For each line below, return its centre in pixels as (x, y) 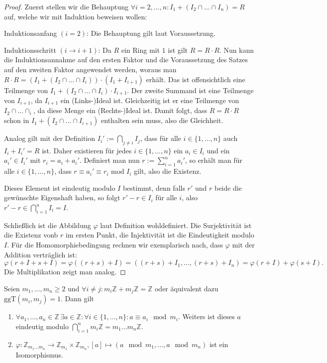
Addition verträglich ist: (41, 254)
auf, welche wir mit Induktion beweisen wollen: (76, 16)
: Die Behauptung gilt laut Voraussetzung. (151, 33)
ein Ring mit (140, 50)
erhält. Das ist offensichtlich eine (196, 79)
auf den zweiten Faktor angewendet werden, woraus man (90, 69)
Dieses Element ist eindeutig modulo (60, 187)
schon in (17, 120)
